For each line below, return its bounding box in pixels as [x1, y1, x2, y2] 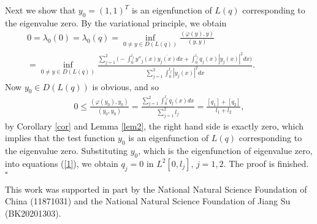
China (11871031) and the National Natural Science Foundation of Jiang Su [5, 195, 291, 207]
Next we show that [5, 4, 76, 16]
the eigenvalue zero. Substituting [5, 144, 128, 157]
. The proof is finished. [223, 156, 309, 169]
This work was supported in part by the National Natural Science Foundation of [5, 182, 307, 195]
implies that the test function [5, 131, 115, 144]
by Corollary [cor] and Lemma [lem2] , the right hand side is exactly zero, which [5, 119, 304, 132]
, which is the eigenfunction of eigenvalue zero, [138, 144, 313, 157]
